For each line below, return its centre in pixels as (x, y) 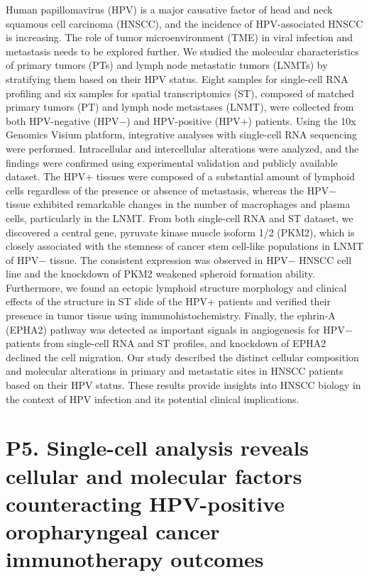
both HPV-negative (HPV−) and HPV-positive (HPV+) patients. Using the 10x (181, 120)
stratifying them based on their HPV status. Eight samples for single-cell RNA (177, 78)
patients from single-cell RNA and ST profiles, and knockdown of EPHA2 (166, 343)
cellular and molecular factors (154, 475)
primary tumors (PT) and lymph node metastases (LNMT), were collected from (180, 107)
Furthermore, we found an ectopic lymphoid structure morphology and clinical (176, 287)
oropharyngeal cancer (113, 531)
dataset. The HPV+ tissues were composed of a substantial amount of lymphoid (180, 176)
